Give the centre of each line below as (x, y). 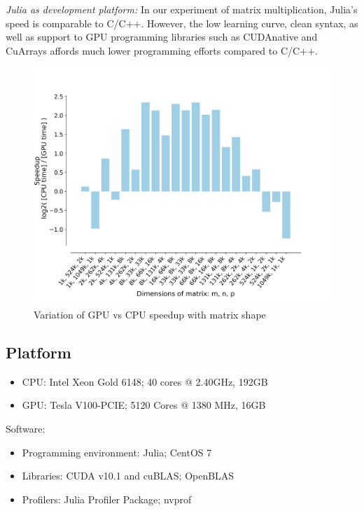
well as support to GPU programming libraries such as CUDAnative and (162, 37)
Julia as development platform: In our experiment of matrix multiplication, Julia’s (182, 9)
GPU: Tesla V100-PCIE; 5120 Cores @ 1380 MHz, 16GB (144, 405)
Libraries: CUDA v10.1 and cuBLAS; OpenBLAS (128, 476)
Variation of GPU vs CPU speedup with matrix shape (150, 315)
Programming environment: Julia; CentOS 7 (117, 452)
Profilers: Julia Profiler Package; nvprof (107, 499)
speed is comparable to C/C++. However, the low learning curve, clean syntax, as (182, 23)
